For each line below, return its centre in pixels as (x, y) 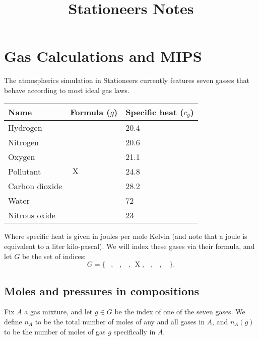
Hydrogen (25, 128)
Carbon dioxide (35, 186)
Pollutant (25, 172)
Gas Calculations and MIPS (103, 56)
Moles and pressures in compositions (102, 290)
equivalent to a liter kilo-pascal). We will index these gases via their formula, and (129, 246)
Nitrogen (23, 142)
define (13, 322)
